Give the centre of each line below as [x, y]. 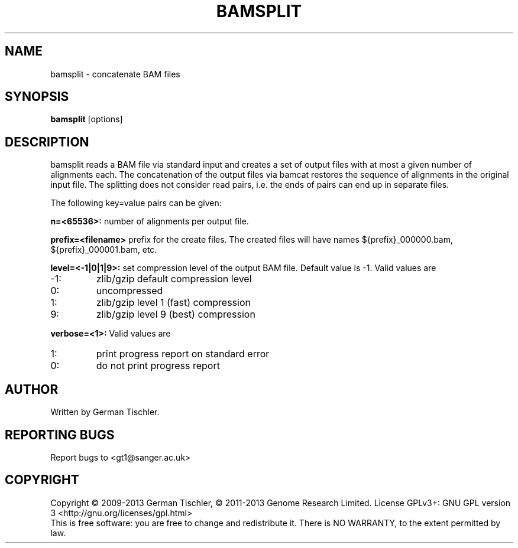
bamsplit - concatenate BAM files [115, 74]
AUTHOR [32, 389]
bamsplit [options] [87, 119]
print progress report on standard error [183, 354]
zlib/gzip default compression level [174, 279]
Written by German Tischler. [105, 412]
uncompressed [129, 291]
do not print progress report [158, 366]
